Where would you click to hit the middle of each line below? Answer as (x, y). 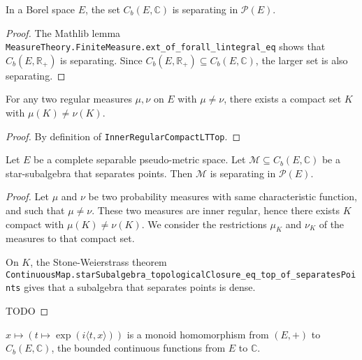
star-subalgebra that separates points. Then (99, 173)
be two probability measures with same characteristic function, (223, 196)
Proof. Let (27, 196)
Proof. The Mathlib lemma (63, 32)
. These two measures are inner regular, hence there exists (216, 210)
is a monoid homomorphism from (198, 334)
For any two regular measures (69, 99)
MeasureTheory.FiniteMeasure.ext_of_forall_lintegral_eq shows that (166, 46)
